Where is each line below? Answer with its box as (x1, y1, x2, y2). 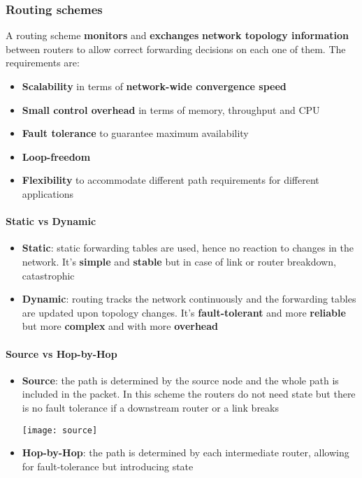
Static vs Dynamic (6, 214, 96, 229)
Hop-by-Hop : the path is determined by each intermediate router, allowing (22, 445, 349, 460)
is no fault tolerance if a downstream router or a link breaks (22, 400, 279, 414)
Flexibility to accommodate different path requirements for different (22, 173, 319, 187)
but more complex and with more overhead (22, 319, 218, 333)
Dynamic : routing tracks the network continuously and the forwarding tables (22, 291, 356, 306)
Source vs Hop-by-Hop (6, 346, 117, 361)
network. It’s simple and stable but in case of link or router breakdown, (22, 254, 336, 268)
